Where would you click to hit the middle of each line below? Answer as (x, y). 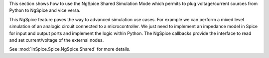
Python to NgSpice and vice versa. (45, 10)
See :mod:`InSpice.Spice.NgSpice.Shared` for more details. (70, 49)
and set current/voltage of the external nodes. (57, 40)
